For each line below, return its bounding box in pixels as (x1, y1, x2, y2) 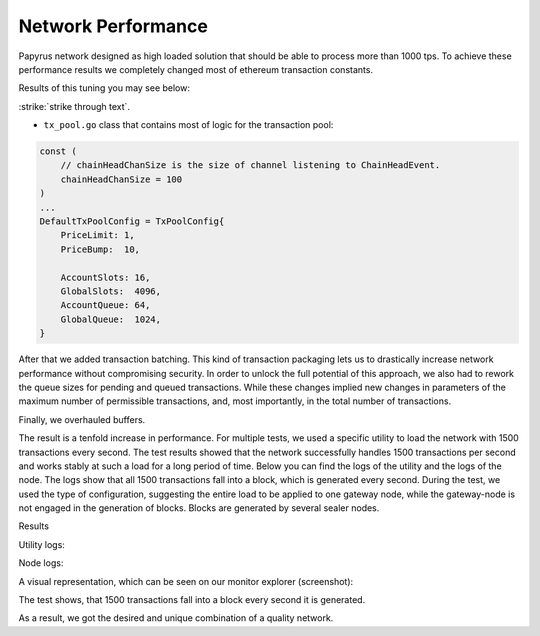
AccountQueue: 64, (60, 300, 151, 311)
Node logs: (18, 557, 64, 569)
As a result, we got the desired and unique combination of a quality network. (18, 612, 334, 624)
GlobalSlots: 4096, (60, 286, 162, 297)
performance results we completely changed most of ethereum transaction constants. (18, 63, 374, 75)
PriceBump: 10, (60, 243, 140, 255)
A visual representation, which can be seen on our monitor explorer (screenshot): (18, 575, 354, 587)
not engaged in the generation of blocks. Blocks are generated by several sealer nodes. (18, 502, 380, 514)
